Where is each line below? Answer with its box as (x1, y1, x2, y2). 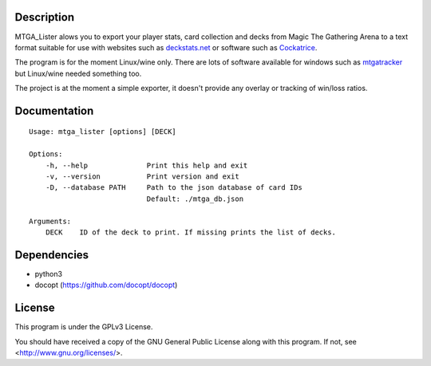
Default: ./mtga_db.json (146, 194, 243, 203)
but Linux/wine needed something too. (14, 69, 142, 78)
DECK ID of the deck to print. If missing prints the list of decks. (45, 228, 337, 237)
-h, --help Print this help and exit (45, 160, 248, 170)
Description (14, 10, 75, 24)
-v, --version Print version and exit (45, 172, 239, 181)
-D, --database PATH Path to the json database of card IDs (45, 183, 302, 192)
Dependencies (14, 248, 89, 262)
